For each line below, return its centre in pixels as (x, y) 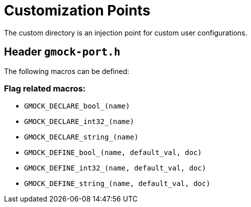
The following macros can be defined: (67, 71)
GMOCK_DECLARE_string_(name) (81, 137)
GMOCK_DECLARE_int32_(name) (79, 122)
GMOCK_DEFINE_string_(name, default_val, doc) (117, 184)
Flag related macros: (45, 88)
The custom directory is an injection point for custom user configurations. (126, 32)
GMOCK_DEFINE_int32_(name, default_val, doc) (115, 168)
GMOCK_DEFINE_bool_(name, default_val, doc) (113, 153)
